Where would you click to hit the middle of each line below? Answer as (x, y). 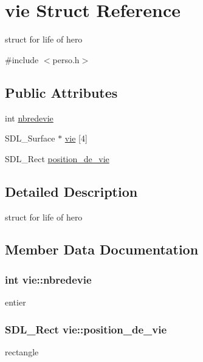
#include (22, 59)
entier (15, 302)
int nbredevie (29, 118)
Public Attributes (61, 92)
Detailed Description (71, 191)
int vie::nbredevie (48, 279)
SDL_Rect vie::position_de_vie (86, 329)
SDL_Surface (30, 138)
